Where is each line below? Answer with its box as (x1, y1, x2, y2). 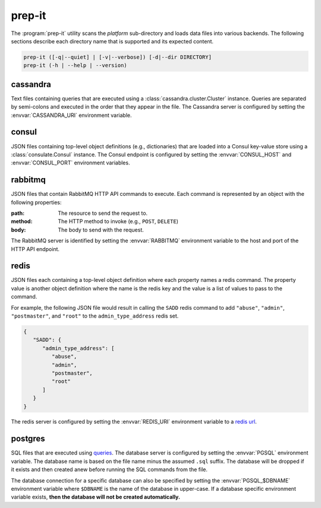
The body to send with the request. (58, 226, 144, 233)
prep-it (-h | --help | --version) (23, 62, 127, 69)
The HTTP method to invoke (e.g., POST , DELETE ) (58, 218, 178, 225)
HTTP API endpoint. (11, 245, 59, 252)
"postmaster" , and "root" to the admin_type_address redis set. (11, 312, 179, 319)
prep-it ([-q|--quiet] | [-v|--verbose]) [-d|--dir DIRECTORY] (23, 53, 212, 61)
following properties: (11, 199, 62, 206)
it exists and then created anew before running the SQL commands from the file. (11, 466, 208, 473)
